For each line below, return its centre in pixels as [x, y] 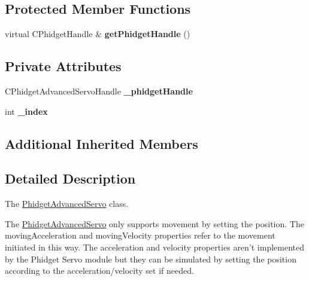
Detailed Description [70, 178]
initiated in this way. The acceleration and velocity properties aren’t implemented [155, 247]
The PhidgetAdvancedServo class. [67, 204]
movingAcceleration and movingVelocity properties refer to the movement [140, 235]
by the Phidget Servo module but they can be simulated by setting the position [151, 259]
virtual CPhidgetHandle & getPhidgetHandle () [98, 34]
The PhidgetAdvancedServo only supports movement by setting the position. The [154, 223]
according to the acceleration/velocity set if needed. [99, 271]
